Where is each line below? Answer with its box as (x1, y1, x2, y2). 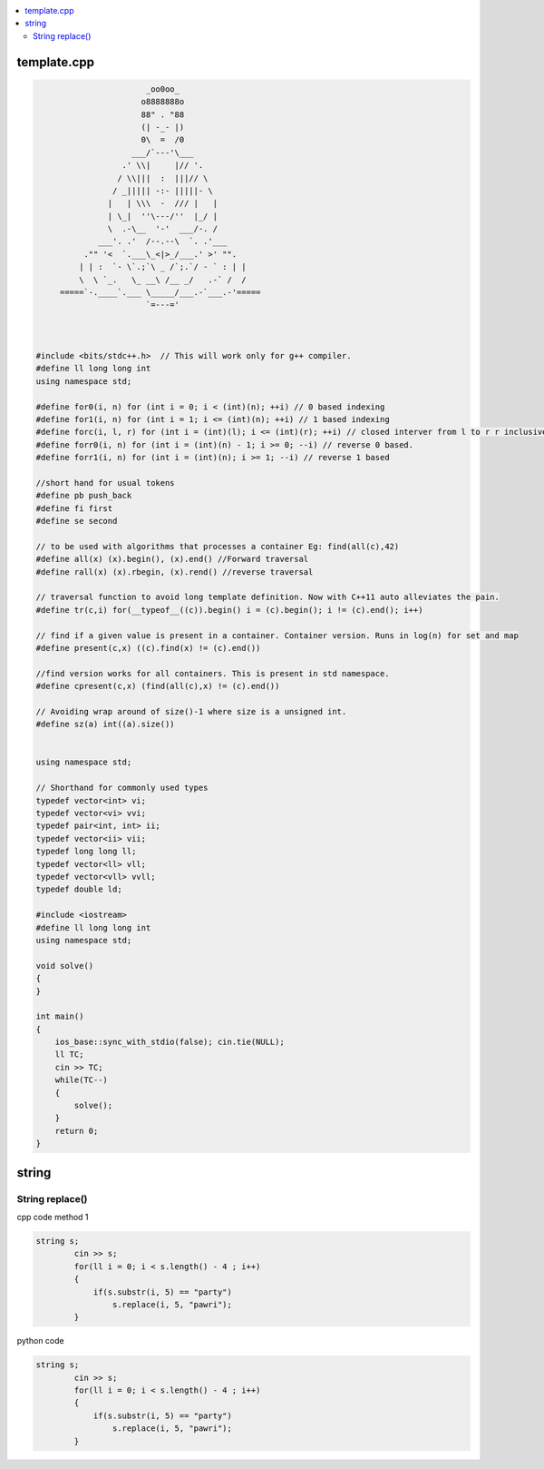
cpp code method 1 (16, 1211, 90, 1222)
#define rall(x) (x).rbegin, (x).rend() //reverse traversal (35, 567, 314, 577)
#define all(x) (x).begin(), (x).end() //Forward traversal (35, 554, 309, 565)
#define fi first (35, 503, 113, 513)
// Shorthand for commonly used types (35, 783, 209, 794)
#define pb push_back (35, 490, 132, 501)
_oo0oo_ (145, 84, 180, 94)
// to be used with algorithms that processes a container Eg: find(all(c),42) (35, 541, 400, 551)
